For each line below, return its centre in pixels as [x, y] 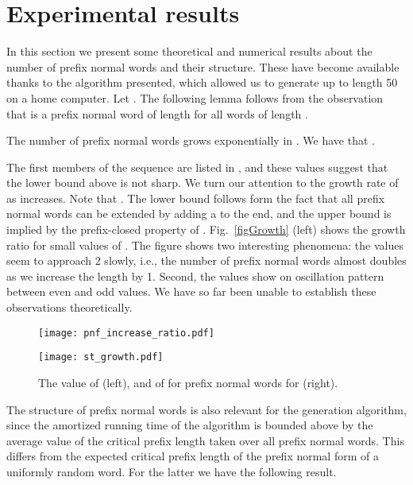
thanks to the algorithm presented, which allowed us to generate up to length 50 [202, 82]
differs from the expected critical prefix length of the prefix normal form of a [193, 456]
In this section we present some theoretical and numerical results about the [189, 51]
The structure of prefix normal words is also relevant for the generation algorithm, [206, 409]
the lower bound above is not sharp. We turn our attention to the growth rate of [203, 182]
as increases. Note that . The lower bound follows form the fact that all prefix [196, 198]
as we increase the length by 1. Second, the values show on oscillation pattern [195, 275]
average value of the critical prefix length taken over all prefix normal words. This [205, 440]
